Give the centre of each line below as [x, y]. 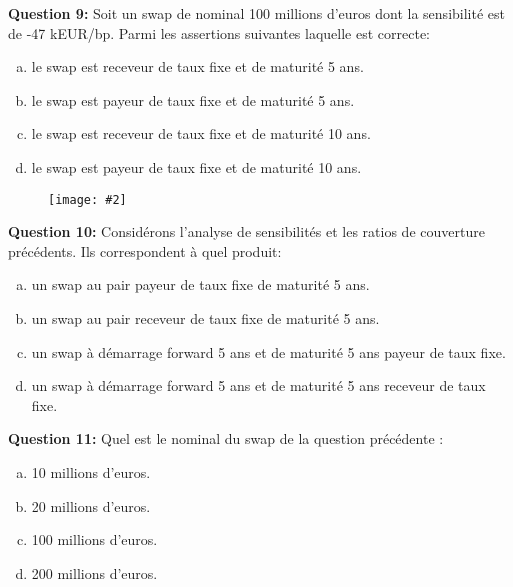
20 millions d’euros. [91, 505]
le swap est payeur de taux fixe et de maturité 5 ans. [193, 99]
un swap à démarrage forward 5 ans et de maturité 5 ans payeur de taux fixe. [268, 351]
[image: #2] [87, 199]
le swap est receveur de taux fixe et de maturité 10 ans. [201, 133]
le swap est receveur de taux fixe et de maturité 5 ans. [197, 66]
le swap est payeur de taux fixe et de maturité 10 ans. [196, 166]
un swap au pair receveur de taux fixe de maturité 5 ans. [205, 318]
